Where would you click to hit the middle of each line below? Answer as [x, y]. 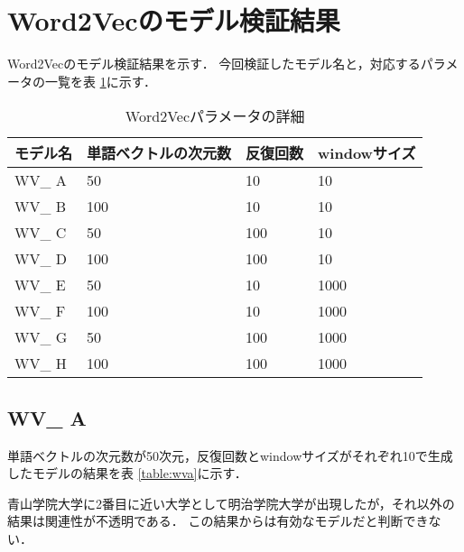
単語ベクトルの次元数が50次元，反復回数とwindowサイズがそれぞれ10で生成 [230, 455]
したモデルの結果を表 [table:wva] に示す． [127, 473]
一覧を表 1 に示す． [101, 81]
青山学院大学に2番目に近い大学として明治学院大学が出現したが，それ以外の [231, 503]
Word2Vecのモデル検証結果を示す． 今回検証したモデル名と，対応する [214, 64]
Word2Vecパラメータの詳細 [215, 116]
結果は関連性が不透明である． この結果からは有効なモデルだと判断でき [218, 521]
